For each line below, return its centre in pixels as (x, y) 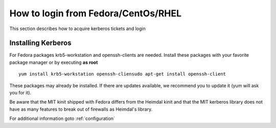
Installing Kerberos (40, 43)
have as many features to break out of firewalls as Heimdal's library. (81, 109)
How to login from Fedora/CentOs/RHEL (95, 13)
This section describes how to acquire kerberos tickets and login (77, 29)
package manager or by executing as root (54, 62)
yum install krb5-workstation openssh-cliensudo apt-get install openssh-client (122, 74)
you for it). (20, 93)
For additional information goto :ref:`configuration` (62, 119)
